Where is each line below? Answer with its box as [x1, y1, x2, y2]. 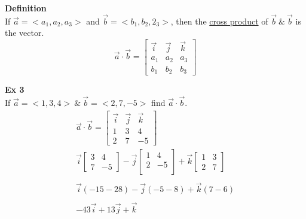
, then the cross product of [170, 14, 268, 27]
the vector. [5, 26, 44, 39]
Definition [5, 2, 47, 14]
